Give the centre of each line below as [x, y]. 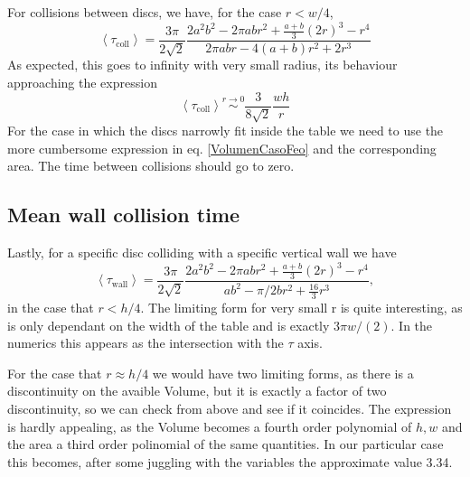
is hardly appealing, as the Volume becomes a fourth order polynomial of [210, 426]
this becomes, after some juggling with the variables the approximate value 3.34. [230, 461]
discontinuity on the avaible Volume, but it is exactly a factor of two [197, 391]
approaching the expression [82, 82]
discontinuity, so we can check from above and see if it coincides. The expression [230, 409]
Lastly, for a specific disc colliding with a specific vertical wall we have [202, 252]
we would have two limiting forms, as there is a [283, 373]
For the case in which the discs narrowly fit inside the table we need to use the [226, 130]
